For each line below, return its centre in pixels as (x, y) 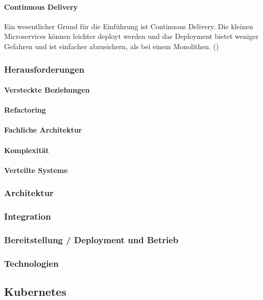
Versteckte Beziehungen (47, 90)
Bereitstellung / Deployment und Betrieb (91, 239)
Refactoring (25, 110)
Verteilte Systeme (36, 170)
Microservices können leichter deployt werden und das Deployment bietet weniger (131, 36)
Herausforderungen (44, 69)
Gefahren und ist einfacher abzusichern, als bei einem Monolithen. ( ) (112, 46)
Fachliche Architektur (43, 130)
